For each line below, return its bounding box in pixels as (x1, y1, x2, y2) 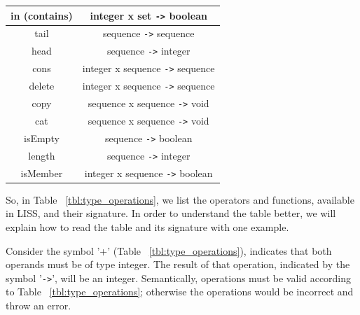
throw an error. (6, 298, 71, 313)
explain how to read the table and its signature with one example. (6, 220, 289, 234)
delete (29, 78, 55, 93)
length (28, 148, 55, 162)
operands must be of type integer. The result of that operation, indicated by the (6, 257, 350, 272)
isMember (20, 165, 63, 180)
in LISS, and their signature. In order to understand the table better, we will (6, 206, 336, 220)
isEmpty (24, 130, 60, 145)
